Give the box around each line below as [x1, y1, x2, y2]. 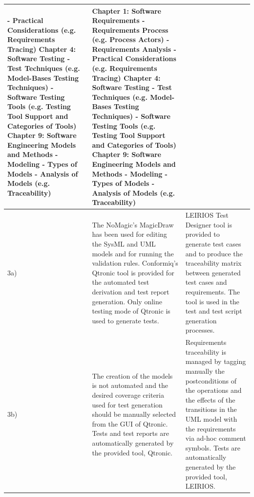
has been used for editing [92, 229, 167, 239]
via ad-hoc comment [185, 433, 246, 443]
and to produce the [185, 248, 243, 258]
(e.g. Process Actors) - [92, 34, 169, 45]
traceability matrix [185, 258, 242, 268]
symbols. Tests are [185, 442, 240, 452]
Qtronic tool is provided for [92, 267, 174, 277]
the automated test [92, 277, 149, 287]
